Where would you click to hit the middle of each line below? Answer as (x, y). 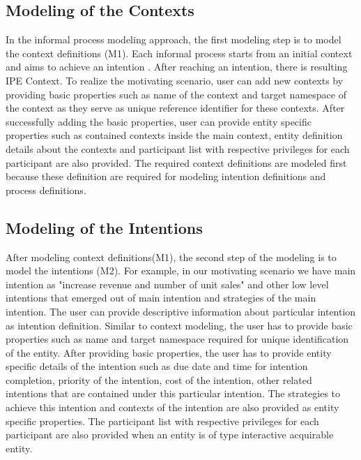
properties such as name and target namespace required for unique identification (177, 339)
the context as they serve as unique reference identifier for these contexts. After (175, 108)
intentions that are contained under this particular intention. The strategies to (173, 393)
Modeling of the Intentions (104, 227)
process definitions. (46, 190)
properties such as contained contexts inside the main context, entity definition (174, 135)
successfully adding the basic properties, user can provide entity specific (159, 121)
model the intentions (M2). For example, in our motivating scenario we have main (181, 270)
